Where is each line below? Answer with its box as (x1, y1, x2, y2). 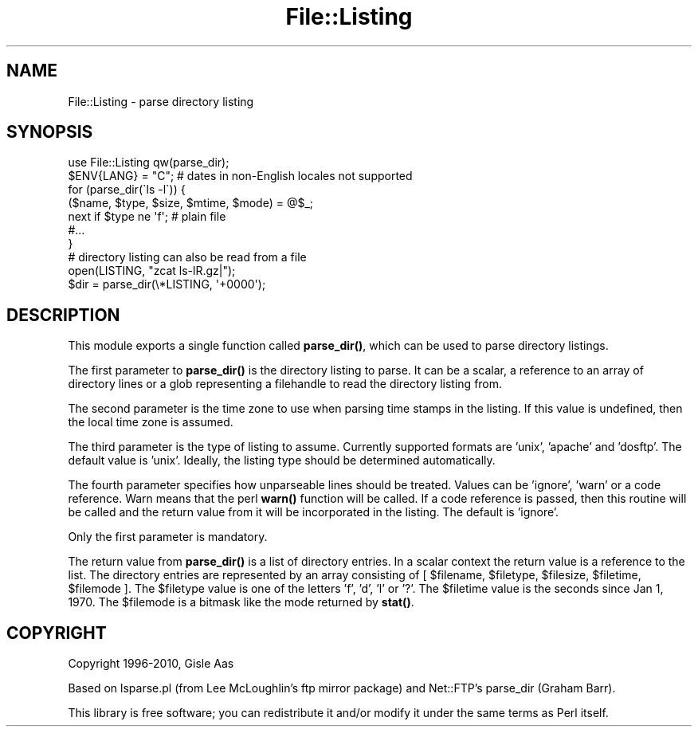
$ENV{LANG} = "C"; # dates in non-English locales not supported (68, 169, 413, 183)
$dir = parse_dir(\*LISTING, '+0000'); (68, 277, 266, 292)
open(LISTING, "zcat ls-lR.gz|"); (68, 264, 236, 278)
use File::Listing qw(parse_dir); (68, 155, 229, 170)
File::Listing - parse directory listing (68, 94, 254, 108)
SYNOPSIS (6, 122, 93, 143)
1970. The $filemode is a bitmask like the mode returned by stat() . (68, 595, 414, 610)
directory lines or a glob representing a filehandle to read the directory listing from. (68, 377, 503, 391)
